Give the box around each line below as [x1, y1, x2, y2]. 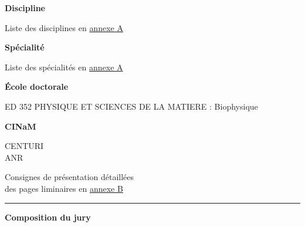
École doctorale [5, 80, 69, 93]
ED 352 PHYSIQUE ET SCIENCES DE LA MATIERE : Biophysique [5, 100, 258, 112]
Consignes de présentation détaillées [5, 171, 134, 183]
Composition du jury [5, 211, 91, 223]
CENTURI [5, 140, 44, 152]
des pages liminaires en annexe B [5, 182, 123, 194]
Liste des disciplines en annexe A [5, 21, 123, 33]
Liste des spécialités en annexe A [5, 60, 123, 73]
